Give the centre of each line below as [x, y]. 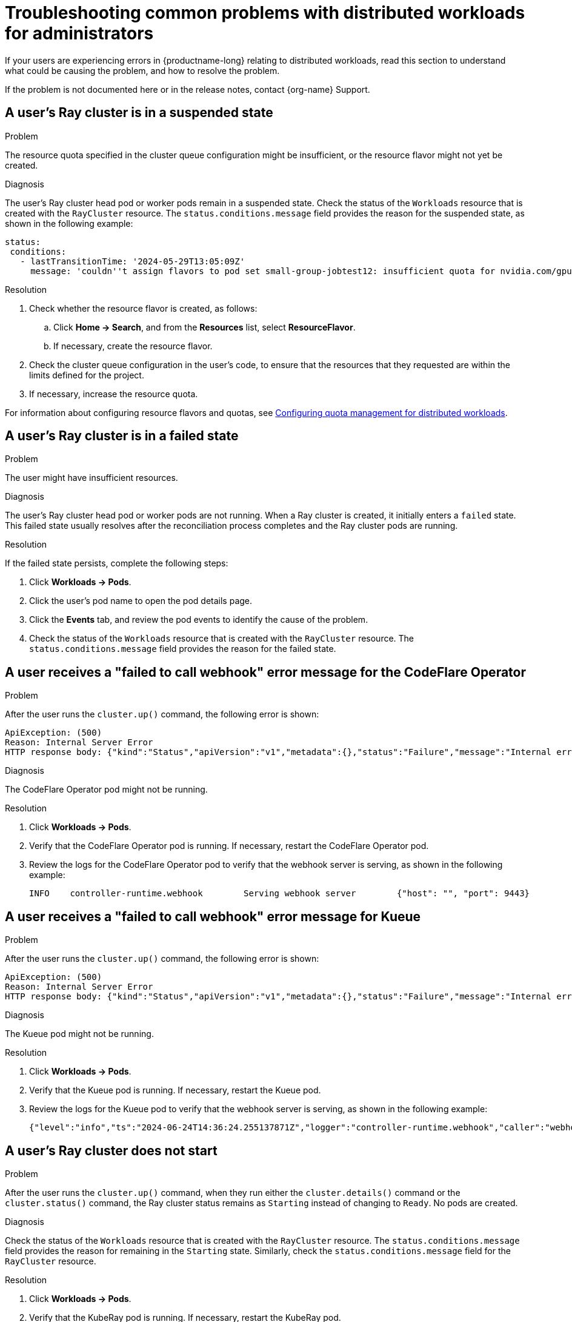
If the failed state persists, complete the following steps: [117, 563]
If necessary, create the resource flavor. [133, 346]
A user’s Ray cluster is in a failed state [122, 436]
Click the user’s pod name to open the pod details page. [141, 601]
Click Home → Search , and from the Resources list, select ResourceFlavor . [205, 327]
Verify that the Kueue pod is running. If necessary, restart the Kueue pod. [175, 1090]
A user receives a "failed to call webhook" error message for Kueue [213, 916]
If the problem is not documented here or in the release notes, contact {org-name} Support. [188, 89]
